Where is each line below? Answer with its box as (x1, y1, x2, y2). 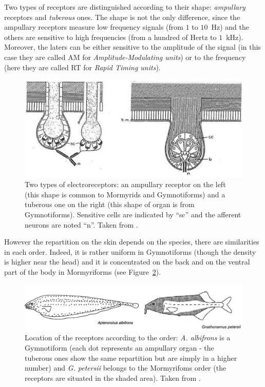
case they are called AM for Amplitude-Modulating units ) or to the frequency (4, 51, 246, 62)
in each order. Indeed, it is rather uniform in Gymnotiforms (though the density (4, 246, 256, 257)
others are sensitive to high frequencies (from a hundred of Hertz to (4, 31, 217, 42)
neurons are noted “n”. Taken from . (25, 219, 138, 230)
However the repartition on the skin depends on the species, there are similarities (4, 236, 259, 247)
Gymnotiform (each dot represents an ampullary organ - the (25, 342, 214, 353)
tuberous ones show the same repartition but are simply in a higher (25, 352, 237, 363)
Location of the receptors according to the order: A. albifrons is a (25, 332, 231, 343)
